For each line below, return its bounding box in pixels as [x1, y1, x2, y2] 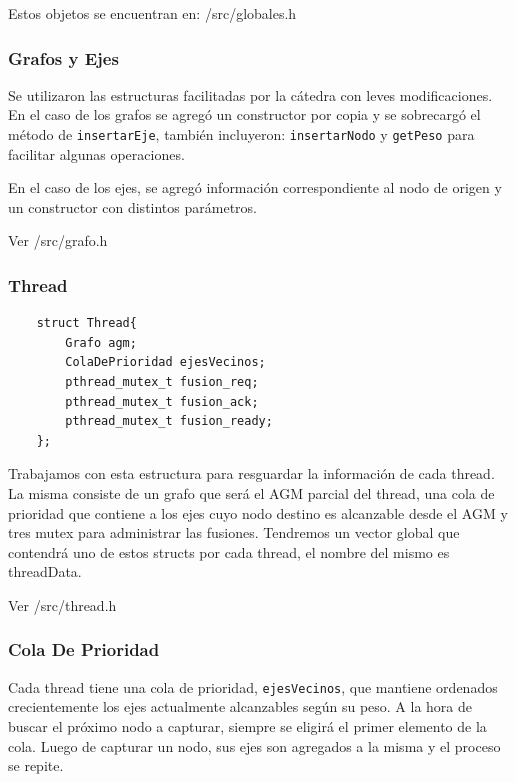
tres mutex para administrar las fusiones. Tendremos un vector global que [8, 522, 460, 543]
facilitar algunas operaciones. [8, 143, 185, 164]
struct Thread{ [36, 316, 137, 331]
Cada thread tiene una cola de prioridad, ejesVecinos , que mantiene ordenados [8, 676, 498, 697]
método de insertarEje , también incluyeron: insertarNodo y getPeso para [8, 124, 475, 144]
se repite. [8, 755, 64, 776]
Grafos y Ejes [8, 45, 119, 70]
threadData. [8, 561, 82, 582]
